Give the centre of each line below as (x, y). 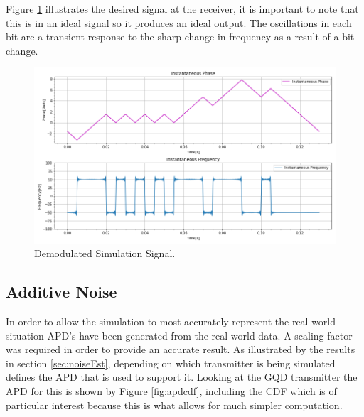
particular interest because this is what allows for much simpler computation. (174, 405)
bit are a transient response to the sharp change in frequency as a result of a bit (180, 37)
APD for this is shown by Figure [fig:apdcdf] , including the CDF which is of (171, 391)
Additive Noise (61, 292)
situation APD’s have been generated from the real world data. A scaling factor (179, 335)
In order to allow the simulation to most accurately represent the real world (171, 321)
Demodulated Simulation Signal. (105, 253)
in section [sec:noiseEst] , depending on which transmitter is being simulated (171, 363)
